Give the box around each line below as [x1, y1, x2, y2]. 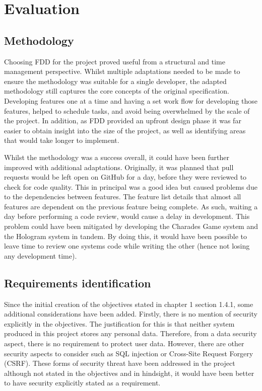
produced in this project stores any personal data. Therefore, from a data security [4, 328, 257, 339]
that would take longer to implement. [4, 135, 119, 145]
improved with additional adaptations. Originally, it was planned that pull [4, 162, 234, 172]
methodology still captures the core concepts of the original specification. [4, 86, 229, 96]
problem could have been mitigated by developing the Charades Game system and [4, 221, 258, 231]
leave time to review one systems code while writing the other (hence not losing [4, 241, 250, 251]
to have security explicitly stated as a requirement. [4, 377, 161, 388]
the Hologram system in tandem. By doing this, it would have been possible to [4, 230, 247, 241]
